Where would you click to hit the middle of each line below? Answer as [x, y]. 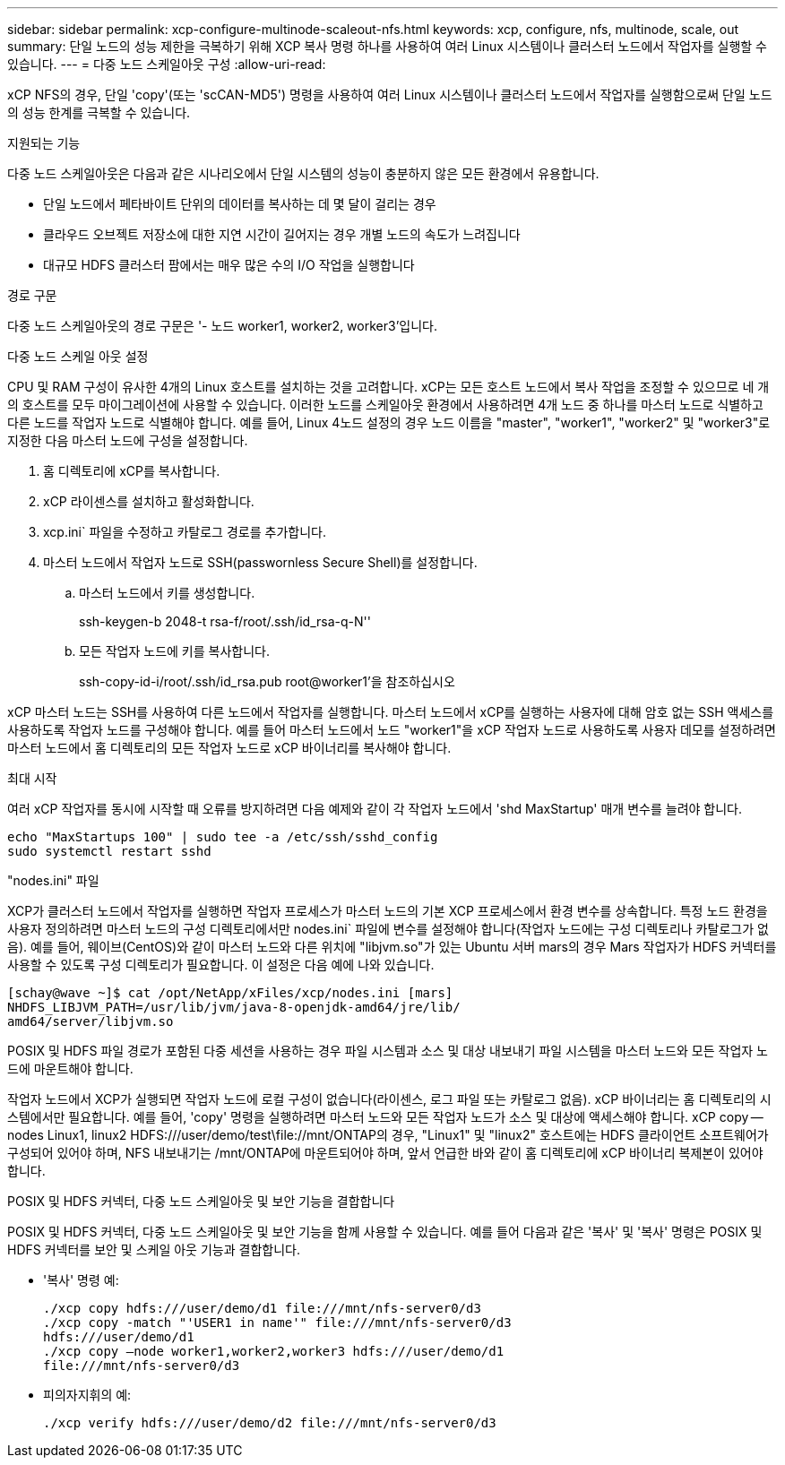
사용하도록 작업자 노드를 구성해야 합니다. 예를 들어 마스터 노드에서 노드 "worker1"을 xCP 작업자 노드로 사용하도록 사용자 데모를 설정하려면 [392, 730]
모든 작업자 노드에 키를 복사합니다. [174, 651]
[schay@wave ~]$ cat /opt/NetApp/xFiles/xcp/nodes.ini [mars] [230, 993]
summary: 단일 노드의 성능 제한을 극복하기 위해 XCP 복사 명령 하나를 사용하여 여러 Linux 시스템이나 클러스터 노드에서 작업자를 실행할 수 [387, 46]
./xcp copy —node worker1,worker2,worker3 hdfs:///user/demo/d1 [274, 1351]
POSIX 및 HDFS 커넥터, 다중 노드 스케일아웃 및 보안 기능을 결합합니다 [201, 1201]
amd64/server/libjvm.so [91, 1021]
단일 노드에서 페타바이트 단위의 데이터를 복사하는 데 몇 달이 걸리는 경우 [240, 204]
